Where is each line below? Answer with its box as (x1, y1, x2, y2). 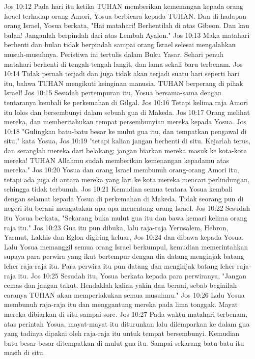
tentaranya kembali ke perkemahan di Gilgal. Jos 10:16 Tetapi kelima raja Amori (4, 97, 248, 107)
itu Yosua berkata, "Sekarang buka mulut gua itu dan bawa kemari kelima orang (4, 213, 248, 223)
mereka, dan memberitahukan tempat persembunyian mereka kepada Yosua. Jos (4, 116, 246, 127)
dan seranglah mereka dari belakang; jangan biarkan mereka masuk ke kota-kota (4, 145, 247, 155)
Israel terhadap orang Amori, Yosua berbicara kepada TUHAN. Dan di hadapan (4, 10, 246, 21)
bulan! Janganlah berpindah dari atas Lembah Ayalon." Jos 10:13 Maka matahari (4, 29, 250, 40)
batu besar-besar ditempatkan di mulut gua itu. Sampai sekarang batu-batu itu (4, 337, 244, 348)
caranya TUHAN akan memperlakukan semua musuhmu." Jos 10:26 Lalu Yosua (4, 289, 245, 300)
